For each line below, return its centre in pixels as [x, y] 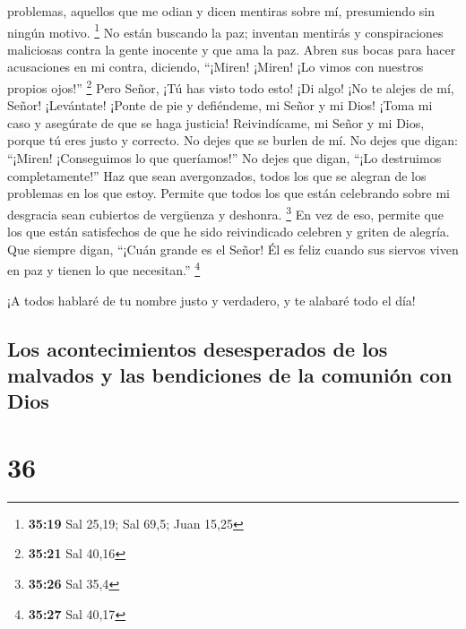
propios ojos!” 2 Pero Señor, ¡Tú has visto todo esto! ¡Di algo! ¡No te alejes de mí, [231, 86]
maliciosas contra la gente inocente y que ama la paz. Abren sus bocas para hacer [232, 49]
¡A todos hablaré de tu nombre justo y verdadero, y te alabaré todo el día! [211, 300]
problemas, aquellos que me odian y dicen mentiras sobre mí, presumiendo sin [221, 11]
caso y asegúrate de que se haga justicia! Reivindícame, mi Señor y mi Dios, [216, 122]
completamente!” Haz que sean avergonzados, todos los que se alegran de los [217, 175]
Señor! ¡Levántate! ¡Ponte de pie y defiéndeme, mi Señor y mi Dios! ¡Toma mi [220, 105]
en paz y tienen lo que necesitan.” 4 [104, 268]
